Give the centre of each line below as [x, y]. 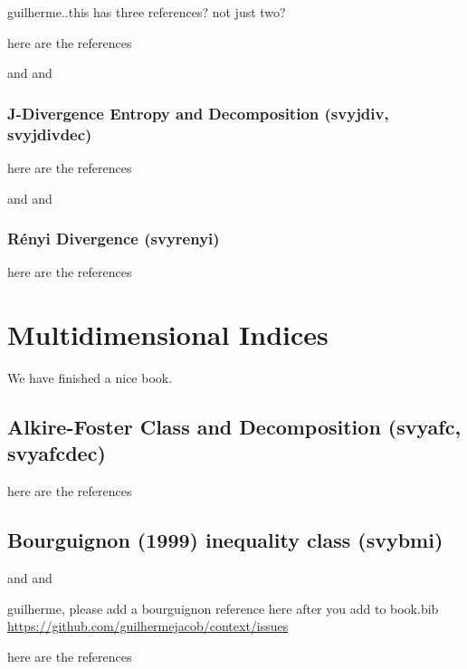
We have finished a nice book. [90, 378]
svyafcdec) [57, 453]
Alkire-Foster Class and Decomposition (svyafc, [234, 427]
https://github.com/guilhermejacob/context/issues [148, 626]
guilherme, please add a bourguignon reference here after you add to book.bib [223, 608]
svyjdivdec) [50, 134]
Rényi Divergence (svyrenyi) [114, 239]
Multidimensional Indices [168, 334]
